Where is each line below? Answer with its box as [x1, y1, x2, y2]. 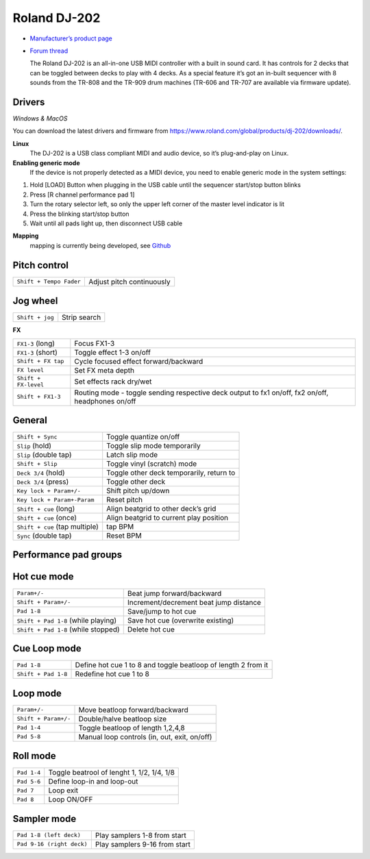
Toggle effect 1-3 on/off [74, 347, 151, 357]
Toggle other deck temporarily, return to [106, 468, 236, 477]
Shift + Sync [16, 433, 58, 440]
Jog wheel [12, 295, 58, 307]
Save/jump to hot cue [127, 606, 197, 616]
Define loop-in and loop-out [48, 777, 138, 786]
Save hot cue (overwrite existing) [127, 615, 234, 625]
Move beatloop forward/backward [78, 705, 188, 714]
